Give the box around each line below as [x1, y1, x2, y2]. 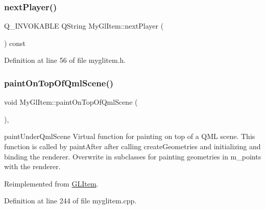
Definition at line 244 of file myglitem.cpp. [4, 195, 137, 206]
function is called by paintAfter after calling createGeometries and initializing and [4, 141, 261, 151]
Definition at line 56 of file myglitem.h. [4, 55, 126, 65]
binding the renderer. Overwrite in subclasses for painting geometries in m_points [4, 151, 261, 161]
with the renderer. [4, 161, 61, 172]
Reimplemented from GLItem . [4, 178, 99, 189]
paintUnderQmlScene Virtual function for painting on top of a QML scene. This [4, 131, 255, 142]
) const [4, 37, 26, 48]
